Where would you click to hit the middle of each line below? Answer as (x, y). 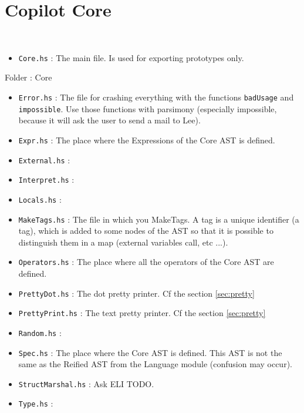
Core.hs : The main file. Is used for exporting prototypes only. (131, 57)
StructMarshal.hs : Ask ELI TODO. (86, 383)
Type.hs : (36, 403)
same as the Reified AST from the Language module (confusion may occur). (155, 364)
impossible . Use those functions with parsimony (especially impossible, (148, 108)
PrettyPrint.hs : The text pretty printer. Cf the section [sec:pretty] (142, 313)
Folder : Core (28, 77)
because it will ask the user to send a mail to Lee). (109, 120)
